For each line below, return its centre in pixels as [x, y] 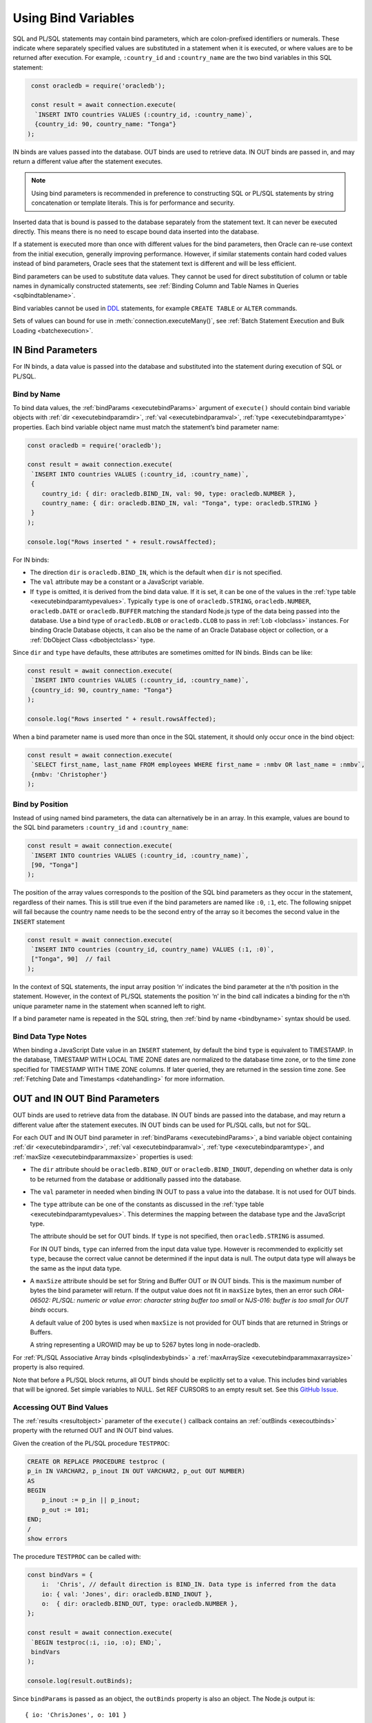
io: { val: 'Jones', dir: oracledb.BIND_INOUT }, [127, 1594]
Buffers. [41, 1332]
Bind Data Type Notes [50, 1036]
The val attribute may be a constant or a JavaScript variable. [117, 582]
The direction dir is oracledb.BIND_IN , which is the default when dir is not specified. [156, 572]
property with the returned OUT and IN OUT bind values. [93, 1431]
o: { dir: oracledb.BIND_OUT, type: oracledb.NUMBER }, [140, 1604]
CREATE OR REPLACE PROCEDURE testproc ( [96, 1461]
